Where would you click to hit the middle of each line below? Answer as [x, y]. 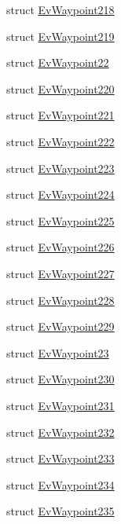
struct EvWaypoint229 [60, 326]
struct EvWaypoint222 [60, 141]
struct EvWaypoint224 [60, 194]
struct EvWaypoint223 [60, 168]
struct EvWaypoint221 [60, 115]
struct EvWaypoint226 [60, 247]
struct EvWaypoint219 [60, 36]
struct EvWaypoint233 [60, 458]
